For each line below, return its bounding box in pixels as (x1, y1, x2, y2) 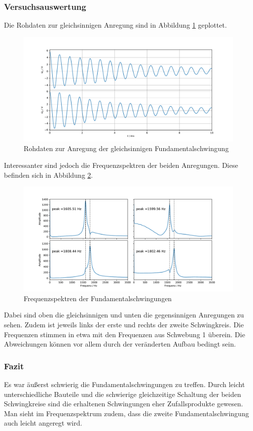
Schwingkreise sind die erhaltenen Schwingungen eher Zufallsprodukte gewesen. (4, 398, 243, 409)
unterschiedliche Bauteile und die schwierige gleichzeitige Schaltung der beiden (4, 389, 241, 399)
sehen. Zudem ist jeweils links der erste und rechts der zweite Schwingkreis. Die (4, 319, 244, 329)
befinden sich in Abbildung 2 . (4, 169, 93, 180)
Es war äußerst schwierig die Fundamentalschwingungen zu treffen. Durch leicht (4, 379, 245, 389)
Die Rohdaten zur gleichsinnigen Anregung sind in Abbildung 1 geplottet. (4, 20, 227, 30)
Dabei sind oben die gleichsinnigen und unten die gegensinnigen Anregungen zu (4, 310, 244, 320)
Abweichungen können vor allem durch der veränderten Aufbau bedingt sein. (4, 339, 236, 349)
